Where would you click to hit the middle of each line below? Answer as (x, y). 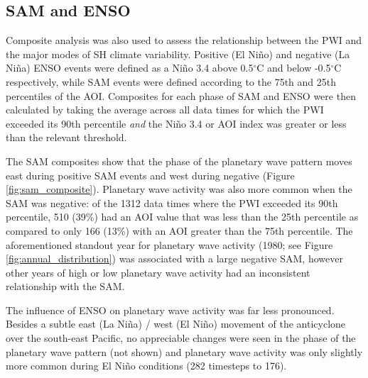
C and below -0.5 (294, 68)
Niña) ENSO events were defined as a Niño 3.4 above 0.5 (130, 68)
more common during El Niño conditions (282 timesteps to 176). (146, 366)
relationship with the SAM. (65, 286)
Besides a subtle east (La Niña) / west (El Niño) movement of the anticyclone (176, 324)
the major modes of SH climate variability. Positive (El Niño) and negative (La (178, 54)
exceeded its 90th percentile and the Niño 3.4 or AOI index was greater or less (176, 123)
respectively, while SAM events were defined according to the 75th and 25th (171, 81)
